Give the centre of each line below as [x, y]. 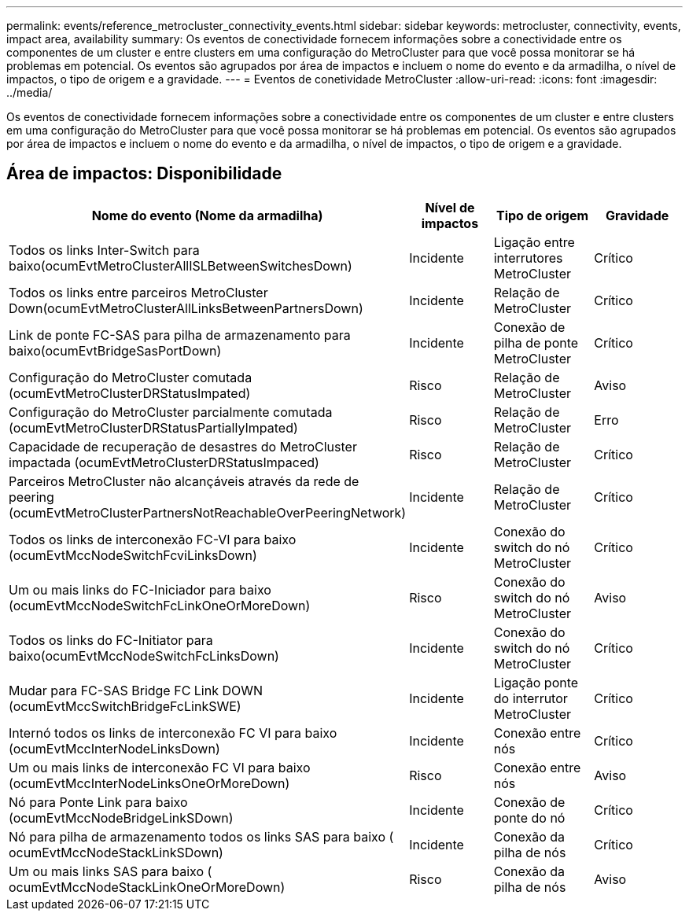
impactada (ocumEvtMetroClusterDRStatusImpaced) [164, 462]
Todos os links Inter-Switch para [104, 250]
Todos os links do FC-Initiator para [111, 640]
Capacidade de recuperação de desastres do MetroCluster [183, 446]
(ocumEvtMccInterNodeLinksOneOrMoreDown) [149, 783]
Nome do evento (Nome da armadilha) [207, 215]
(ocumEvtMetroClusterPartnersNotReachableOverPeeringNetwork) [208, 512]
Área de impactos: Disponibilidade [144, 174]
